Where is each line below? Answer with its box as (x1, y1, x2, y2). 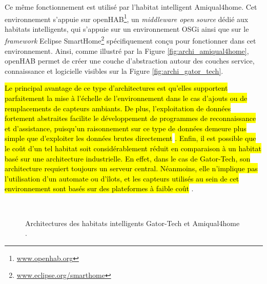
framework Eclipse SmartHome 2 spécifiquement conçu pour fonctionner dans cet (5, 34, 256, 46)
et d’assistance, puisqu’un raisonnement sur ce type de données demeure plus (5, 123, 247, 133)
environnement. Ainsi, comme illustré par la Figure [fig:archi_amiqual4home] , (5, 45, 249, 56)
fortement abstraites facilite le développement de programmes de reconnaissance (5, 113, 256, 124)
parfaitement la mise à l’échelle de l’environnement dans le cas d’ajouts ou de (5, 93, 248, 104)
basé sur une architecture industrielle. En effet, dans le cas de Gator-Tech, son (5, 153, 251, 164)
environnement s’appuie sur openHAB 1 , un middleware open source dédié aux (5, 12, 249, 24)
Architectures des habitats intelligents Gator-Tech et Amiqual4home (25, 217, 240, 228)
